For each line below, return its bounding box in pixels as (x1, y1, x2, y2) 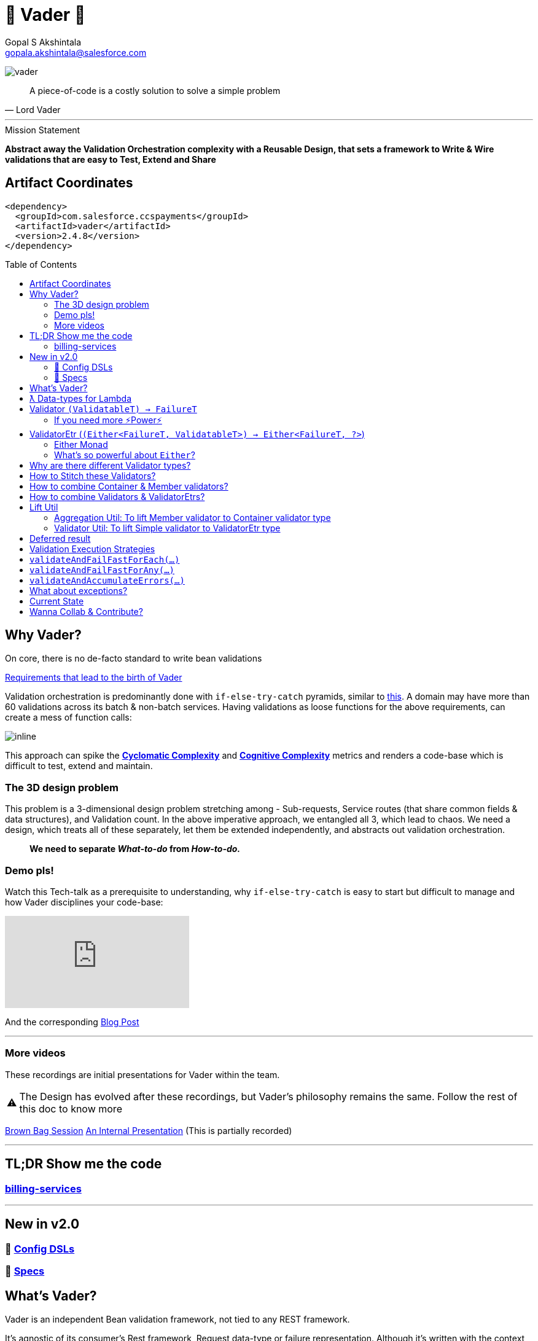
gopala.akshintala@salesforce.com (5, 47, 147, 58)
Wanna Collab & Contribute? (29, 606, 143, 617)
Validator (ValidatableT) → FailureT (29, 403, 197, 414)
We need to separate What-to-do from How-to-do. (29, 843, 241, 854)
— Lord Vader (5, 104, 61, 115)
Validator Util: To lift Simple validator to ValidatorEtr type (54, 522, 281, 533)
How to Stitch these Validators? (29, 470, 156, 481)
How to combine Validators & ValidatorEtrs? (29, 491, 205, 502)
